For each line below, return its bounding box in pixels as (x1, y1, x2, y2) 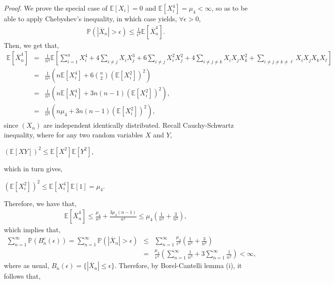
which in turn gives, (4, 163, 63, 173)
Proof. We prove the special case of (4, 3, 107, 13)
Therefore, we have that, (4, 198, 76, 208)
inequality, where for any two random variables (4, 129, 143, 139)
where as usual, (4, 260, 49, 270)
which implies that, (4, 224, 61, 235)
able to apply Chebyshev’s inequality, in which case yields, (4, 14, 177, 23)
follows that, (4, 271, 41, 281)
